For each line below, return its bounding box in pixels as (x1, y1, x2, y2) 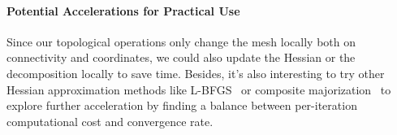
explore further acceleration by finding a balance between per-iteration (6, 97, 357, 114)
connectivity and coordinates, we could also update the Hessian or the (6, 49, 356, 66)
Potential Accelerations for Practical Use (6, 2, 240, 19)
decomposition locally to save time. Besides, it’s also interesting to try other (6, 64, 385, 81)
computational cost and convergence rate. (6, 112, 214, 129)
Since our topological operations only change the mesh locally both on (6, 33, 356, 50)
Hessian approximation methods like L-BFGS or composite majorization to (6, 81, 391, 98)
